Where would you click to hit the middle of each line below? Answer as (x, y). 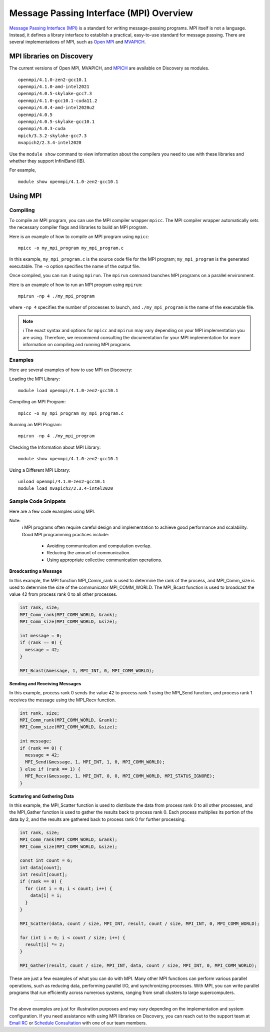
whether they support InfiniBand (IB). (47, 161)
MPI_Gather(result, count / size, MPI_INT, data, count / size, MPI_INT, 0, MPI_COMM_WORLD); (138, 966)
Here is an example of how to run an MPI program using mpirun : (76, 285)
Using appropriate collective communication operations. (104, 560)
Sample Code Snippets (37, 501)
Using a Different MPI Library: (40, 470)
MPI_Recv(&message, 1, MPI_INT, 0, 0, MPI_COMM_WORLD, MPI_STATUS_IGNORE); (120, 776)
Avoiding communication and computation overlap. (99, 546)
